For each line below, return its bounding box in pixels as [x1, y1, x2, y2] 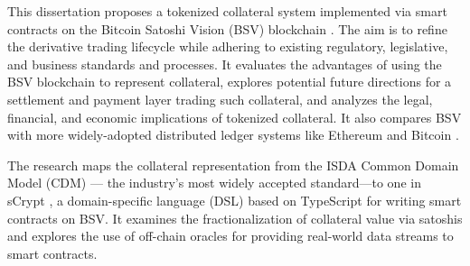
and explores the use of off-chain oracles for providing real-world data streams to [7, 226, 454, 245]
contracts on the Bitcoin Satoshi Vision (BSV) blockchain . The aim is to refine [7, 19, 447, 38]
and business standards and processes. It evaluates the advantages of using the [7, 54, 442, 73]
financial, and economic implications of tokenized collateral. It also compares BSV [7, 107, 462, 126]
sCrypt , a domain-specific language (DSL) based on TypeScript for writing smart [7, 190, 462, 209]
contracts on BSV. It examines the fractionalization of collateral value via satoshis [7, 208, 463, 227]
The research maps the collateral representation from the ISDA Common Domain [7, 155, 459, 174]
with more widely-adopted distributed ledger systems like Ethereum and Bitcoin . [7, 125, 459, 144]
